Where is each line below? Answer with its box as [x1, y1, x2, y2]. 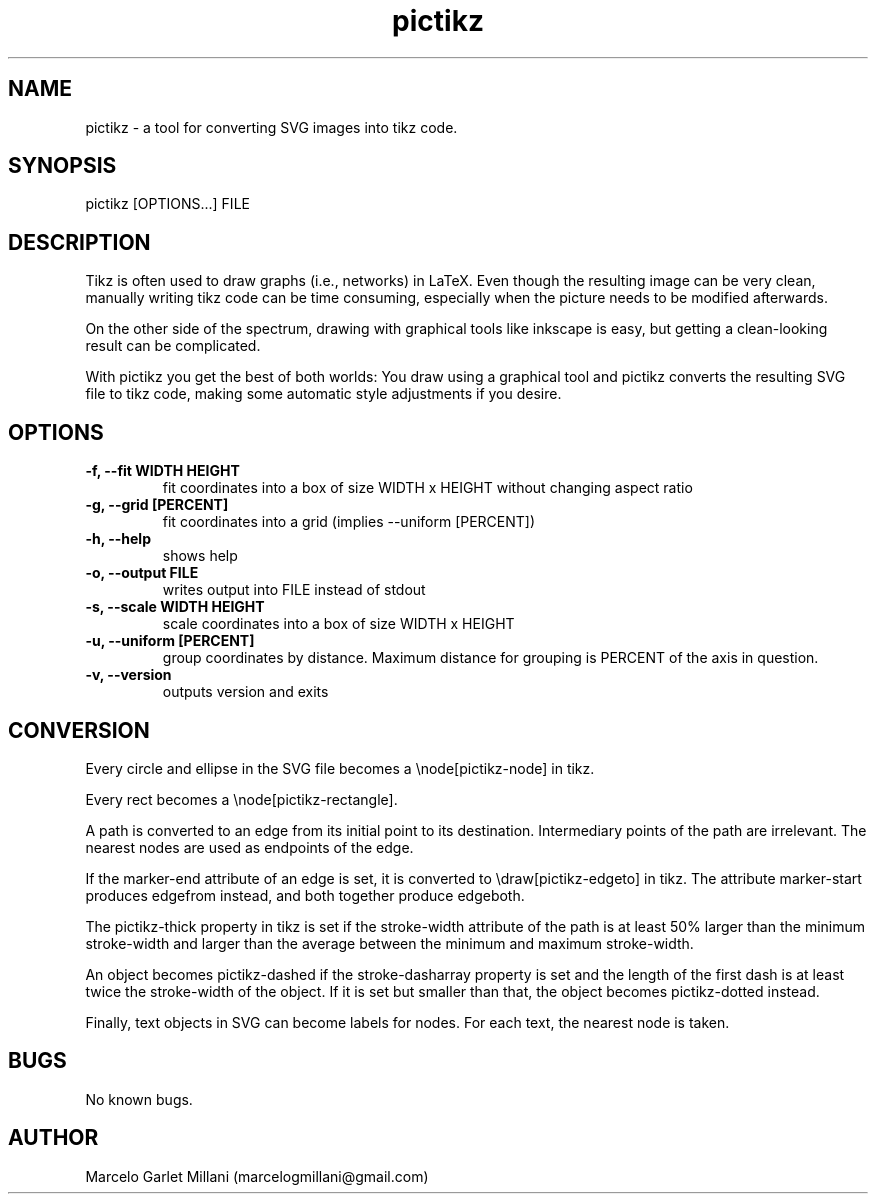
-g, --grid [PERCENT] [85, 496, 229, 514]
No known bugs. [85, 1090, 193, 1108]
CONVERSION [8, 717, 150, 743]
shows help [162, 547, 238, 565]
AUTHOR [8, 1125, 99, 1151]
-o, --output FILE [85, 564, 199, 582]
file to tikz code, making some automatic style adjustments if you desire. [85, 385, 562, 403]
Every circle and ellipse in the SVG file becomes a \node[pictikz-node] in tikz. [85, 759, 595, 777]
